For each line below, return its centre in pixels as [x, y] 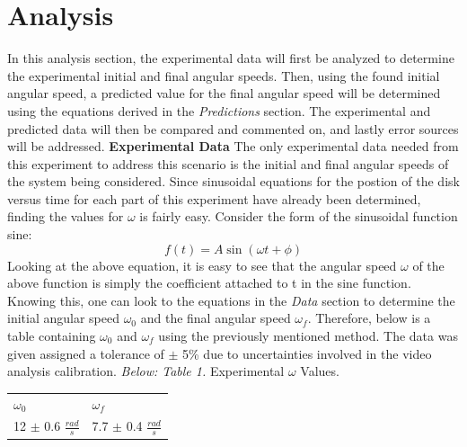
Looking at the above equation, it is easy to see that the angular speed [202, 265]
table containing [52, 336]
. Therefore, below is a [369, 318]
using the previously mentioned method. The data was [308, 336]
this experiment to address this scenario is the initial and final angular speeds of [228, 163]
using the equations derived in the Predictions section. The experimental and [219, 110]
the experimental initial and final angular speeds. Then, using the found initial [224, 75]
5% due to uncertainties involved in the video [307, 353]
